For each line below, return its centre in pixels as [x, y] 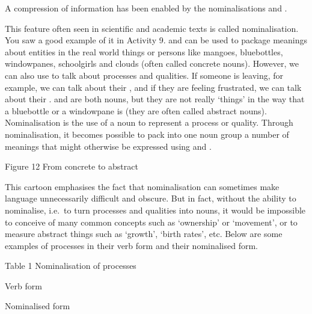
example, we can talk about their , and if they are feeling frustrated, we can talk [153, 87]
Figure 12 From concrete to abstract [72, 166]
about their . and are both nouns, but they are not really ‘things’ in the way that [155, 99]
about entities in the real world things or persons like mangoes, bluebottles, [144, 51]
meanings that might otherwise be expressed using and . [108, 146]
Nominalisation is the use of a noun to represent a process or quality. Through [149, 122]
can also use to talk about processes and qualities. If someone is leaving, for [144, 75]
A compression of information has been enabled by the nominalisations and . [146, 8]
